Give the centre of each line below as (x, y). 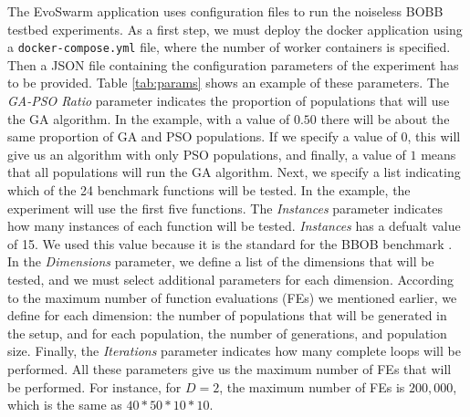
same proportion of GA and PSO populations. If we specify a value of (202, 136)
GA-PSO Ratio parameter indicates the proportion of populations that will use (229, 101)
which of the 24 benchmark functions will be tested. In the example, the (209, 190)
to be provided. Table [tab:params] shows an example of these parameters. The (228, 83)
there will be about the (385, 118)
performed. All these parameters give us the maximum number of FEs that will (230, 368)
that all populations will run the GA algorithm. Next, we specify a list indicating (234, 172)
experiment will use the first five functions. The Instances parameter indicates (225, 208)
